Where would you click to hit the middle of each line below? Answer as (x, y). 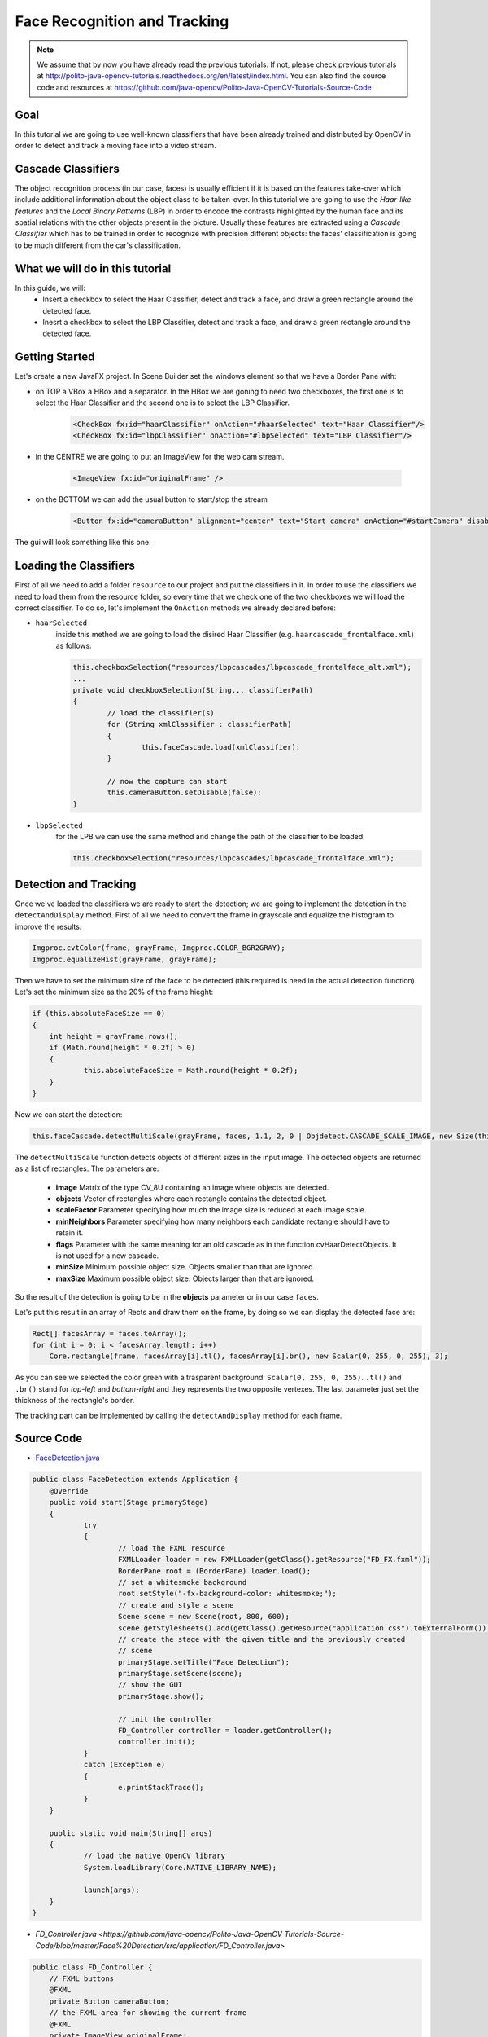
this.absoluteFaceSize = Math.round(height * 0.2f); (191, 1071)
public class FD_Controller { (92, 1967)
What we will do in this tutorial (93, 268)
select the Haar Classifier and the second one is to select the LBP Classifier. (163, 403)
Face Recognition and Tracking (122, 21)
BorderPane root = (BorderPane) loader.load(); (215, 1571)
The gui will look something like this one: (83, 543)
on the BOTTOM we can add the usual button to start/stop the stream (151, 499)
